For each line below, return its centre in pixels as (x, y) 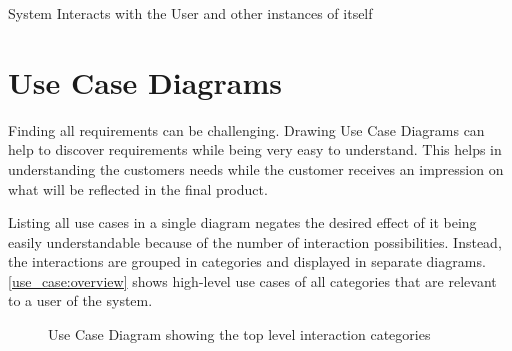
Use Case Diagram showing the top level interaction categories (239, 334)
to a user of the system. (80, 300)
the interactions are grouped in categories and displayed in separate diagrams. (247, 261)
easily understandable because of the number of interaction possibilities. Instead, (255, 241)
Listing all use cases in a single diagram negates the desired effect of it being (242, 222)
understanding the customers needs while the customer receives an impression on (256, 168)
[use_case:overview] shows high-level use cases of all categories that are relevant (252, 280)
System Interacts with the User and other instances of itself (190, 13)
